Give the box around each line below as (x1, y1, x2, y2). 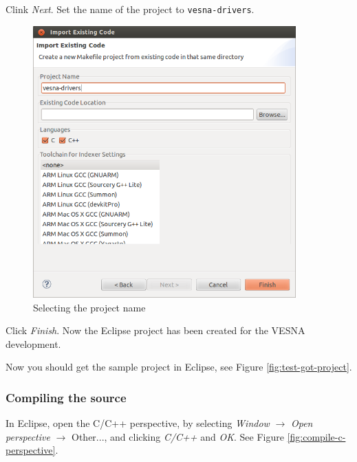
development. (6, 336, 61, 351)
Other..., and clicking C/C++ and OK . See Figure (72, 429, 284, 443)
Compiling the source (6, 388, 127, 406)
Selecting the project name (33, 300, 146, 314)
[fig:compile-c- (287, 429, 346, 443)
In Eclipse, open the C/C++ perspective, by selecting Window (6, 416, 270, 430)
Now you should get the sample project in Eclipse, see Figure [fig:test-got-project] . (6, 360, 352, 374)
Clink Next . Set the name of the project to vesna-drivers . (6, 2, 255, 16)
